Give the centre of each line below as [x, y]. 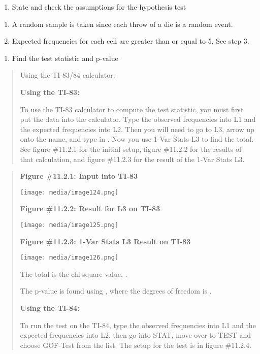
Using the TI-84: [50, 308]
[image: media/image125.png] [69, 225]
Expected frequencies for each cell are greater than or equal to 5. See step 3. [131, 41]
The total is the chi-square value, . [74, 273]
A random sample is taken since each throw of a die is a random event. [122, 24]
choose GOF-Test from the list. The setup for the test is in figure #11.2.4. [136, 345]
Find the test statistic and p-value [65, 58]
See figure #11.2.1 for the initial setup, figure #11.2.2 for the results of [131, 149]
